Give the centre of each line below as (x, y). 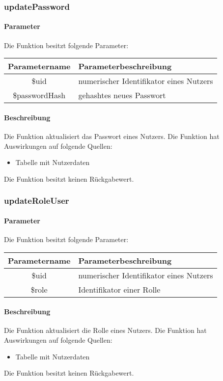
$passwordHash (39, 95)
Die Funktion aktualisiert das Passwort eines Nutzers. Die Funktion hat (112, 136)
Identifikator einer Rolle (119, 289)
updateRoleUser (37, 201)
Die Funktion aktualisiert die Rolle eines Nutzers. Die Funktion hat (105, 330)
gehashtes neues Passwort (122, 95)
